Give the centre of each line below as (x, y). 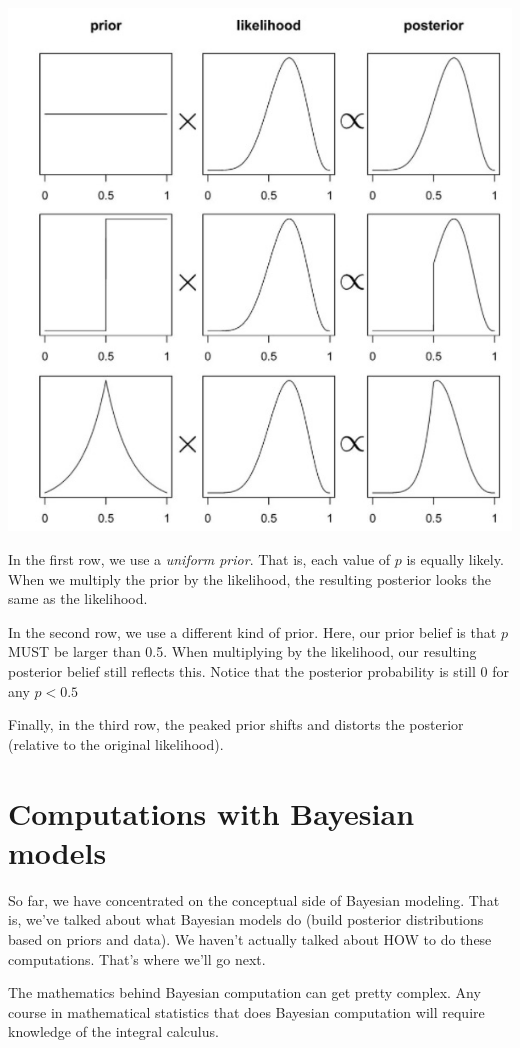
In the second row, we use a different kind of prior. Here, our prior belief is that (252, 631)
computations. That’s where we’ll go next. (137, 958)
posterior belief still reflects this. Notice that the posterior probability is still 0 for (258, 671)
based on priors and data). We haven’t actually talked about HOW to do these (250, 938)
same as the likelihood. (78, 598)
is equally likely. (455, 559)
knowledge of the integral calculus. (113, 1031)
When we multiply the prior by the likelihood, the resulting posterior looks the (250, 578)
